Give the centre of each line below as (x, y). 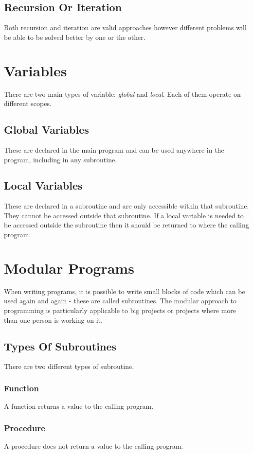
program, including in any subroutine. (61, 159)
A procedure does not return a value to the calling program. (94, 446)
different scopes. (28, 103)
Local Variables (43, 185)
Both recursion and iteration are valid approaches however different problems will (125, 27)
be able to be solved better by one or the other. (75, 37)
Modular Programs (69, 268)
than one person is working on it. (53, 320)
